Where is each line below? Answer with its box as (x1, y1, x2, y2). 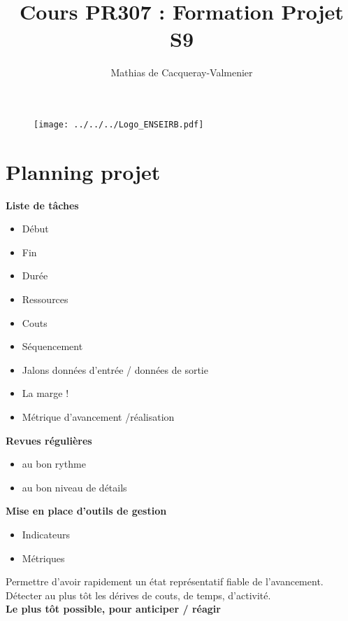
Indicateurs (22, 527, 70, 541)
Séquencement (22, 339, 83, 354)
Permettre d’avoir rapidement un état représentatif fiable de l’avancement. (6, 574, 324, 589)
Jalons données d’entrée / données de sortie (22, 362, 208, 377)
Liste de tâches (6, 197, 79, 212)
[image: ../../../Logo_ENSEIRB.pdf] (34, 119, 204, 130)
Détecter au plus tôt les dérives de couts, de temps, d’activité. (6, 587, 271, 602)
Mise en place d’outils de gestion (6, 503, 167, 518)
